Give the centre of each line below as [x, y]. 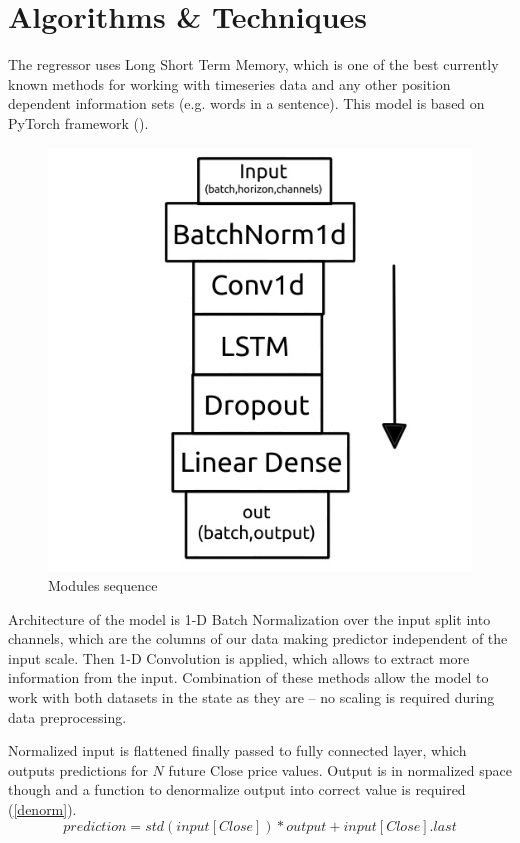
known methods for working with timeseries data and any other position [229, 83]
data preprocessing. [67, 716]
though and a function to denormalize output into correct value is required [237, 789]
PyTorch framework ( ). [78, 122]
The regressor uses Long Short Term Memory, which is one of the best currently [253, 64]
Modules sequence [103, 585]
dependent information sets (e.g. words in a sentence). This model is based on [246, 103]
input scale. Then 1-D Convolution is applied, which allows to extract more [239, 657]
